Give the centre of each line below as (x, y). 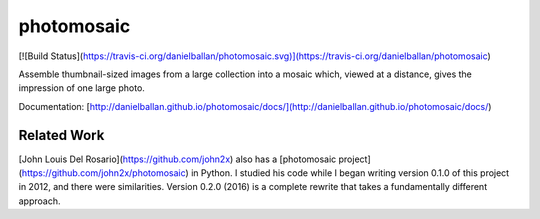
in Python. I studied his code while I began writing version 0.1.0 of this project (350, 173)
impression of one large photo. (81, 88)
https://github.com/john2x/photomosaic (103, 173)
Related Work (61, 135)
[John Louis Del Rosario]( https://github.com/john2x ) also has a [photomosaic (177, 159)
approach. (39, 201)
